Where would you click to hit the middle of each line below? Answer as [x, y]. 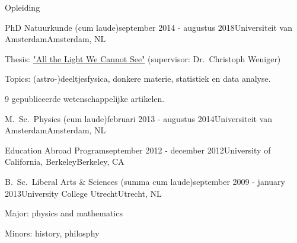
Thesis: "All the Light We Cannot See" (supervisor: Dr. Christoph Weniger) [143, 58]
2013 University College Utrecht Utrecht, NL [83, 193]
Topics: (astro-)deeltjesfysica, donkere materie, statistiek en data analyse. [138, 79]
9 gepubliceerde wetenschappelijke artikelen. [85, 98]
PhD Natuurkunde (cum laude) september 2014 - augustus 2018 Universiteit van [149, 27]
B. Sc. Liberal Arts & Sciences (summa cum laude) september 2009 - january [145, 181]
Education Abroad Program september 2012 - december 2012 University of [138, 150]
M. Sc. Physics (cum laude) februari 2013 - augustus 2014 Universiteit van [139, 118]
